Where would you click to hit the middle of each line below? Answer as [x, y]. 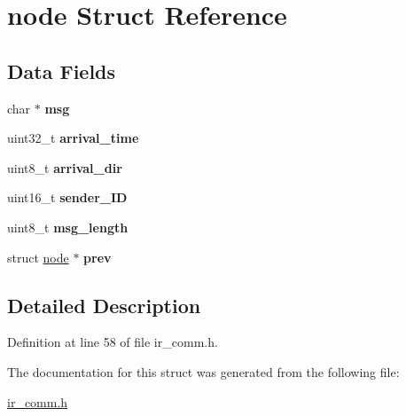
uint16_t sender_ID [67, 197]
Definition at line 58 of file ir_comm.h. [113, 342]
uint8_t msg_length [68, 227]
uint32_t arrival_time [73, 138]
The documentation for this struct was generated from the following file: [203, 371]
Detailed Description [104, 305]
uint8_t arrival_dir [65, 167]
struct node [38, 257]
